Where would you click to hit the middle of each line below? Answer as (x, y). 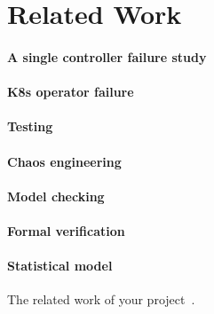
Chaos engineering (64, 161)
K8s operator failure (71, 92)
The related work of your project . (101, 299)
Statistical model (60, 266)
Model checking (56, 196)
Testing (30, 126)
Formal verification (66, 230)
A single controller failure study (107, 56)
